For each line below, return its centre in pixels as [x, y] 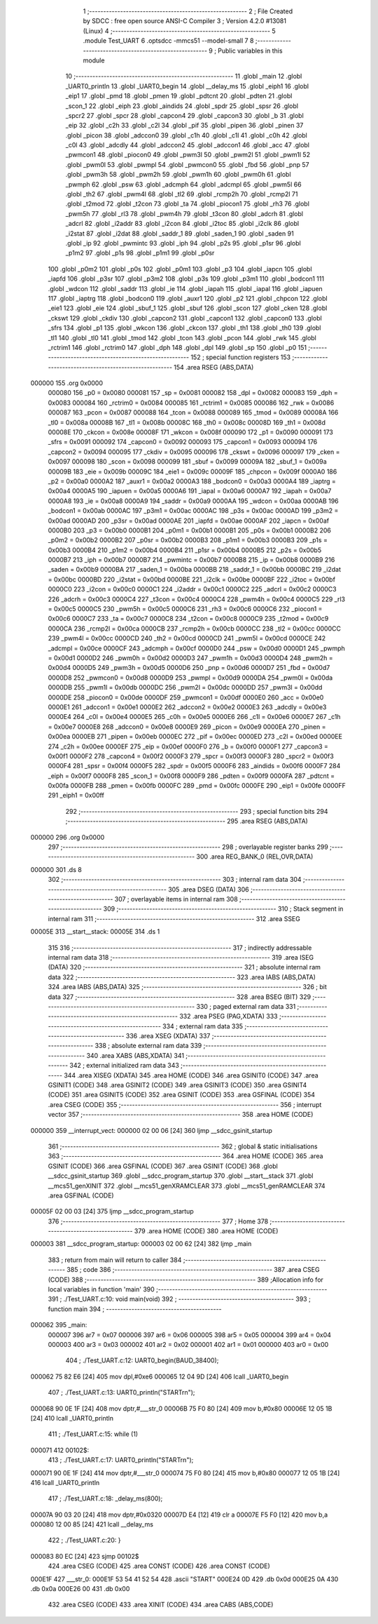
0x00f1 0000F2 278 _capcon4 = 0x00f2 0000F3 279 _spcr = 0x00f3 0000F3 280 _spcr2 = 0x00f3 [191, 756]
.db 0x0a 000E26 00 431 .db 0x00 [80, 1589]
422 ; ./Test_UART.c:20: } [84, 1541]
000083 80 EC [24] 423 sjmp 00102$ [85, 1556]
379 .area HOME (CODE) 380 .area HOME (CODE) [206, 1231]
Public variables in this [250, 51]
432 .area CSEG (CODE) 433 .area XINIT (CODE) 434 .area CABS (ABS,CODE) [161, 1605]
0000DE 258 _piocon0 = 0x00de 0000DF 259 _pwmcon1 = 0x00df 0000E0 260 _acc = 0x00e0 [186, 697]
